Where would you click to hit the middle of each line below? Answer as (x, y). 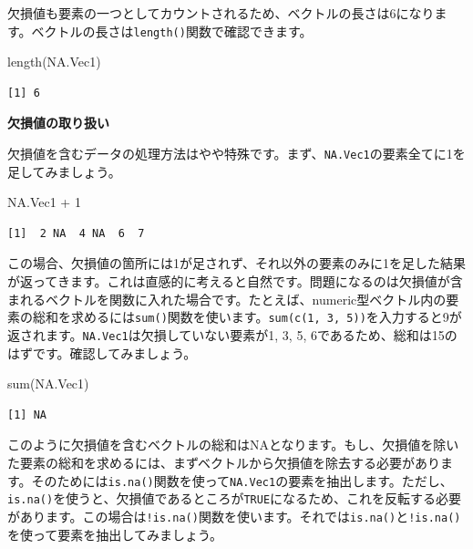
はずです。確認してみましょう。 (102, 352)
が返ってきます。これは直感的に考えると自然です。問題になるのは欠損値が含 (235, 281)
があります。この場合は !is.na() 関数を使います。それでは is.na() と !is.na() (234, 516)
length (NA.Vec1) (54, 62)
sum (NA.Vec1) (48, 383)
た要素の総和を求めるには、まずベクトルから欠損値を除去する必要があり (224, 462)
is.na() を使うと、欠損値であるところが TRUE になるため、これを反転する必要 (235, 498)
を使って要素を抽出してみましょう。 (115, 534)
